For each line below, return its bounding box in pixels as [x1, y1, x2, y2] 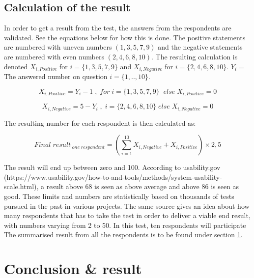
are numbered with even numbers [4, 51, 104, 61]
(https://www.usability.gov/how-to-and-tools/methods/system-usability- [4, 171, 222, 182]
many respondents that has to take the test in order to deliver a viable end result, [4, 210, 251, 221]
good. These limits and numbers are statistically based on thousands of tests [4, 191, 234, 201]
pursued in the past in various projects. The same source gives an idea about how [4, 200, 250, 211]
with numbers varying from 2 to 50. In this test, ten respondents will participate [4, 220, 246, 230]
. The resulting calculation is [151, 51, 238, 61]
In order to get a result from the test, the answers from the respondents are [4, 23, 231, 33]
